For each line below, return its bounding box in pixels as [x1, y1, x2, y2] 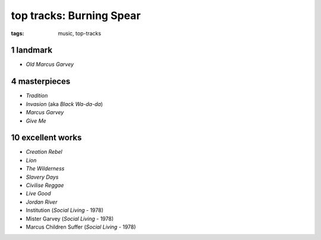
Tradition [26, 92, 48, 99]
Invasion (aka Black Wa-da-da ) [26, 100, 103, 107]
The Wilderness [26, 165, 65, 172]
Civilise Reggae [26, 182, 64, 189]
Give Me [26, 117, 47, 124]
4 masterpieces [11, 76, 71, 86]
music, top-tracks [58, 30, 101, 37]
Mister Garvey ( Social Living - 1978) [26, 215, 114, 222]
